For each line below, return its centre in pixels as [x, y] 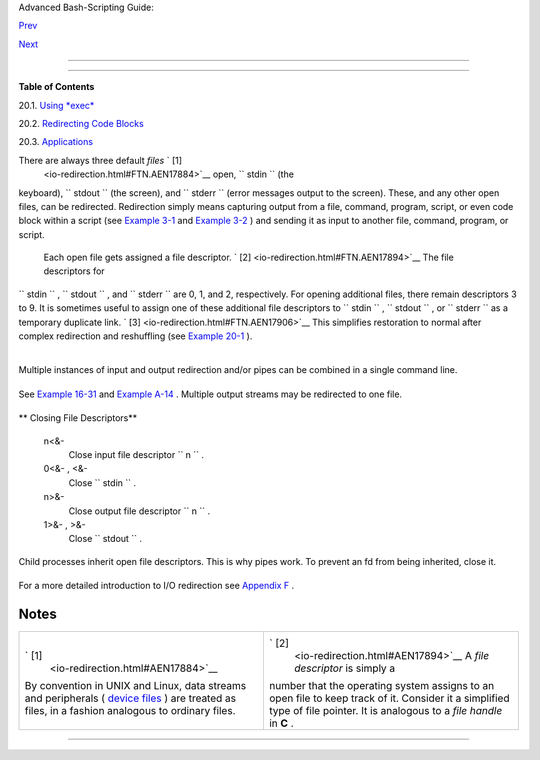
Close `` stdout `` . [105, 539]
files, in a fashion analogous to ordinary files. [130, 711]
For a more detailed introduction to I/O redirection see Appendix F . [156, 586]
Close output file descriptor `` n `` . [139, 511]
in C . [281, 723]
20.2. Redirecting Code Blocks [81, 123]
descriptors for [74, 271]
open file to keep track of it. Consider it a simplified [389, 698]
